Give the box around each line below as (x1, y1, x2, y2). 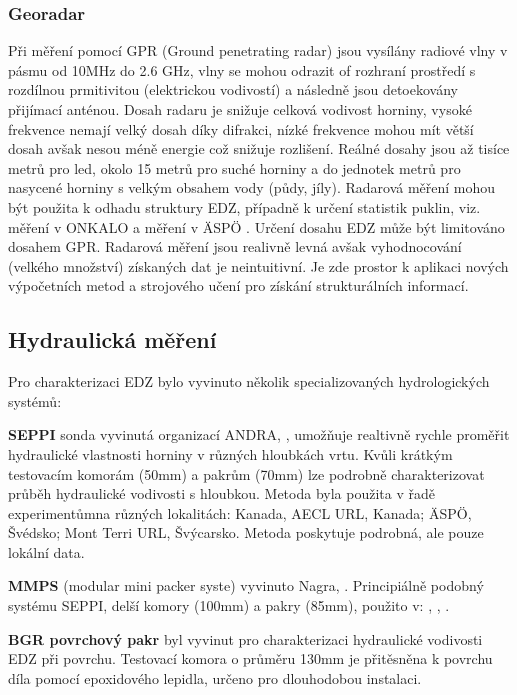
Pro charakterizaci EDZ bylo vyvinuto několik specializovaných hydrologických (8, 371, 490, 392)
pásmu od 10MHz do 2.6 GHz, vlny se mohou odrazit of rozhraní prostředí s (8, 59, 476, 80)
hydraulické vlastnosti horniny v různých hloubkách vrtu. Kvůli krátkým (8, 443, 453, 464)
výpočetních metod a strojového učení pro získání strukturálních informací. (8, 275, 469, 296)
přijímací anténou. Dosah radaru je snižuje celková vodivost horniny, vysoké (8, 99, 472, 119)
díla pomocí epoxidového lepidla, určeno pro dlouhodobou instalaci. (8, 667, 422, 688)
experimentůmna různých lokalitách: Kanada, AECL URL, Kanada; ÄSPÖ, (8, 502, 472, 523)
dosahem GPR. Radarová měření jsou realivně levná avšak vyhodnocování (8, 236, 462, 257)
